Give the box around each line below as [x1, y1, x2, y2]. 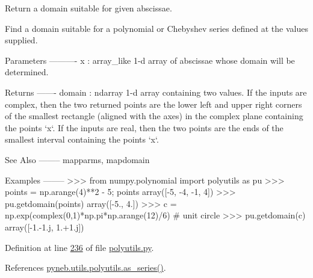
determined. [5, 66, 49, 78]
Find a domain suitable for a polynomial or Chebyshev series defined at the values [5, 22, 308, 34]
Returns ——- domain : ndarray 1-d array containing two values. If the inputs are [5, 85, 307, 98]
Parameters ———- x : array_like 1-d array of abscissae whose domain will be [5, 54, 295, 66]
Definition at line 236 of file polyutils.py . [5, 241, 154, 253]
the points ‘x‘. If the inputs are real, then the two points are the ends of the [5, 121, 284, 134]
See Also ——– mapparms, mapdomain [5, 153, 150, 165]
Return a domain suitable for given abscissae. [5, 2, 172, 14]
